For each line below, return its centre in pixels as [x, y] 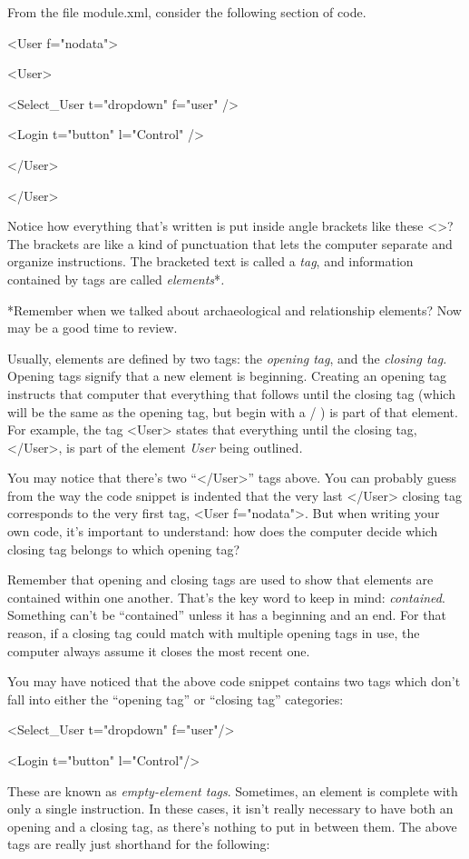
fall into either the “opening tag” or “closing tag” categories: [176, 699]
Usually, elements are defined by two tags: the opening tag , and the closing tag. [227, 358]
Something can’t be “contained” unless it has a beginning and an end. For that [227, 615]
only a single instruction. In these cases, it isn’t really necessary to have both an [230, 809]
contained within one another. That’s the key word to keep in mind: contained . [226, 597]
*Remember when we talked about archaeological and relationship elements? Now [234, 310]
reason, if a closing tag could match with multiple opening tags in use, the [214, 633]
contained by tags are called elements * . [116, 279]
